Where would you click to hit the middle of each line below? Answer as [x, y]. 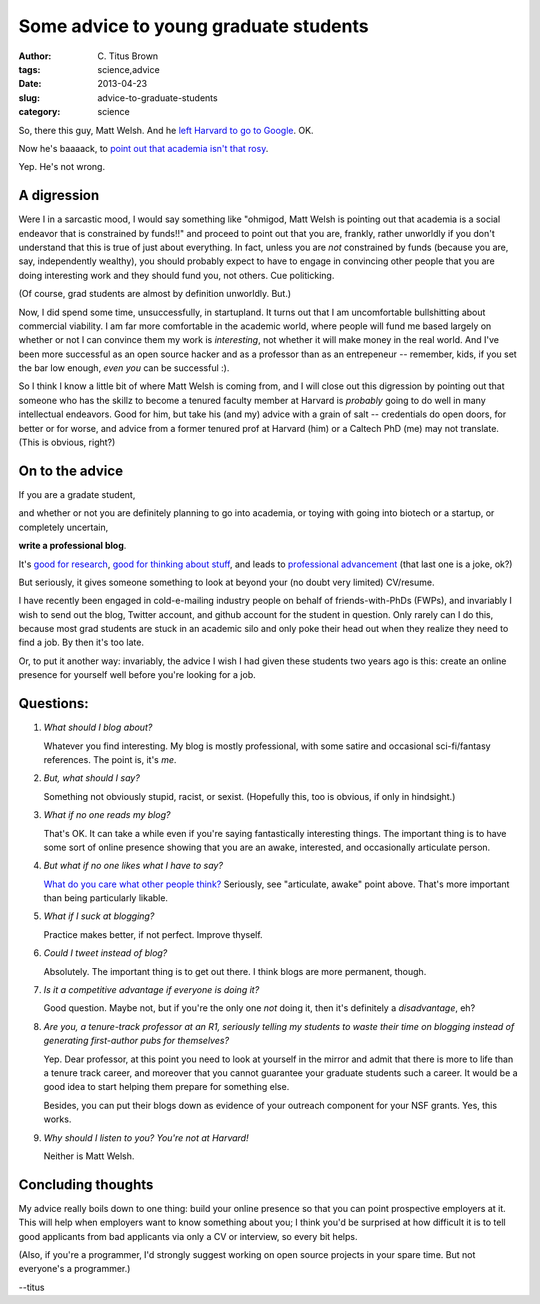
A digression [59, 195]
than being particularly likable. [106, 898]
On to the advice [71, 470]
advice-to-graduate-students [158, 97]
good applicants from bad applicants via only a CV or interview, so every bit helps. [188, 1236]
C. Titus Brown [128, 56]
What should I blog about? [98, 727]
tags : [29, 69]
